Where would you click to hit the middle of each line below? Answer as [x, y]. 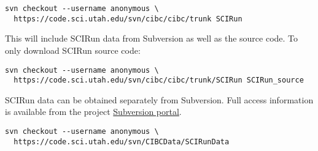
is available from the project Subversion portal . [93, 112]
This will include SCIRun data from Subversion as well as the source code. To [152, 38]
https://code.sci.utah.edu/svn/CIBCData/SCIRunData [122, 142]
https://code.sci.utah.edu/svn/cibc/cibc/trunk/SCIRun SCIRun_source [159, 80]
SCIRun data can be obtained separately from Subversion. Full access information [159, 99]
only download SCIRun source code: [73, 50]
